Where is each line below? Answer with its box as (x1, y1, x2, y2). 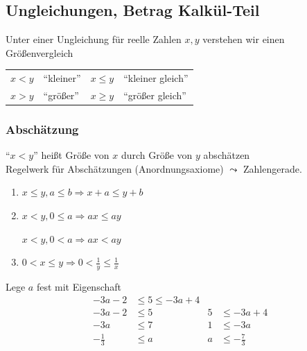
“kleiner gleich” (123, 71, 188, 85)
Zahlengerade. (243, 161, 302, 175)
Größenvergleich (6, 45, 73, 60)
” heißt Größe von (33, 148, 109, 162)
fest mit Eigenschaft (36, 280, 121, 294)
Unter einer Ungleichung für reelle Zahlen (6, 32, 182, 46)
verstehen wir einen (202, 32, 285, 46)
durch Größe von (121, 148, 193, 162)
